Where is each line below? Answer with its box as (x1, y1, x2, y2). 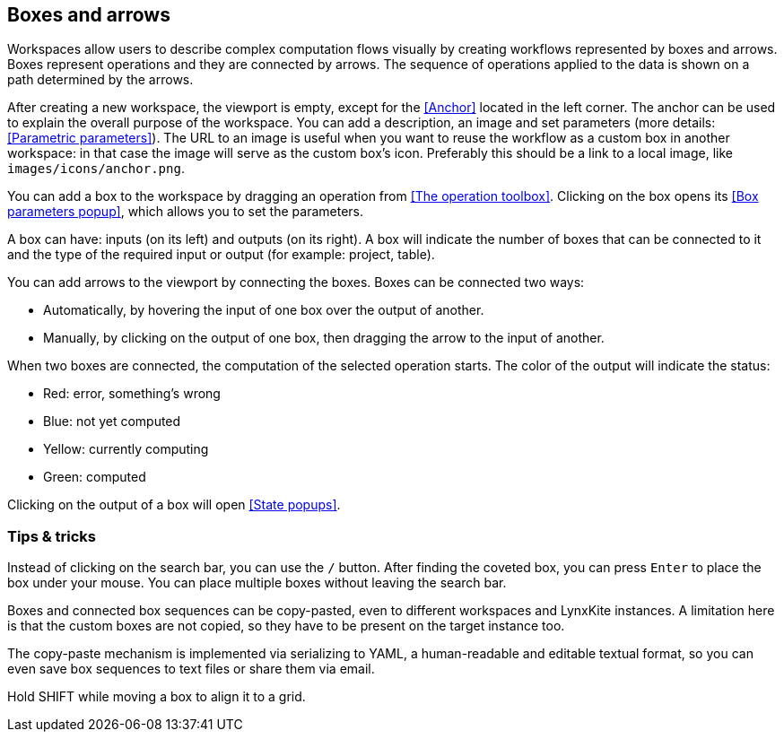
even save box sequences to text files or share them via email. (7, 661, 375, 677)
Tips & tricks (7, 526, 97, 545)
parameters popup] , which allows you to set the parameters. (7, 204, 363, 220)
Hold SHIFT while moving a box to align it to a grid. (7, 689, 306, 705)
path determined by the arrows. (7, 72, 194, 88)
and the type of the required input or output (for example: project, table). (7, 247, 435, 263)
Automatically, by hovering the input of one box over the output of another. (43, 302, 484, 318)
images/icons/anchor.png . (7, 161, 185, 177)
